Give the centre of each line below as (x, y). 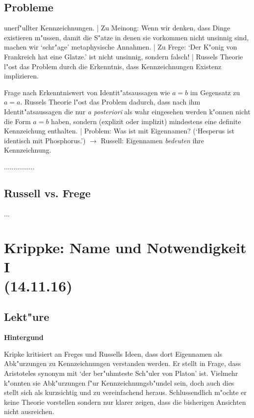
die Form (17, 121)
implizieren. (21, 76)
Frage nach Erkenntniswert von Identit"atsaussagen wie (87, 92)
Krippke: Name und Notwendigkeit (125, 247)
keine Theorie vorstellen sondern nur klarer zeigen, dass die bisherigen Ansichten (125, 402)
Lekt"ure (27, 317)
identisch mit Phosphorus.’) (45, 140)
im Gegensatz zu (215, 92)
